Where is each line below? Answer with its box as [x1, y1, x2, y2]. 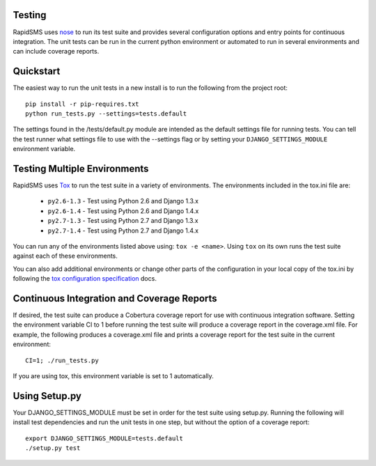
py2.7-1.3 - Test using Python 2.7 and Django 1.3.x [47, 217, 198, 225]
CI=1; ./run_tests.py [25, 356, 99, 364]
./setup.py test [25, 444, 81, 452]
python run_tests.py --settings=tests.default [25, 109, 187, 118]
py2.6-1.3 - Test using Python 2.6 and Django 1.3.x [47, 197, 198, 205]
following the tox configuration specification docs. [13, 274, 157, 283]
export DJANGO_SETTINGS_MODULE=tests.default [25, 434, 184, 442]
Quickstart [13, 65, 61, 77]
